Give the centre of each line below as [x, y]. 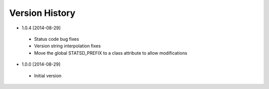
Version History [42, 13]
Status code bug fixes [57, 39]
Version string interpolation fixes [67, 46]
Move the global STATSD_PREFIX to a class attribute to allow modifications [111, 53]
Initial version [48, 76]
